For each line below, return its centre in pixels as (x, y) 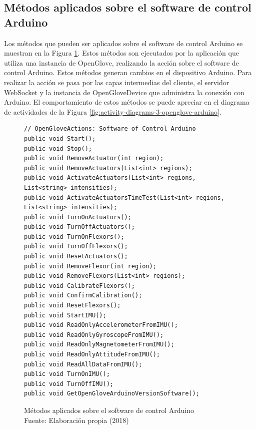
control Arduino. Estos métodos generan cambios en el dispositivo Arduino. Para (128, 72)
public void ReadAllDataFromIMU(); (83, 364)
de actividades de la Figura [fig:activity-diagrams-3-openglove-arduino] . (113, 111)
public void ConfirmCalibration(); (83, 296)
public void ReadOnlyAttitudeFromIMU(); (92, 354)
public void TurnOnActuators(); (78, 217)
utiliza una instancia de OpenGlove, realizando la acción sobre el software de (121, 62)
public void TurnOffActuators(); (79, 227)
